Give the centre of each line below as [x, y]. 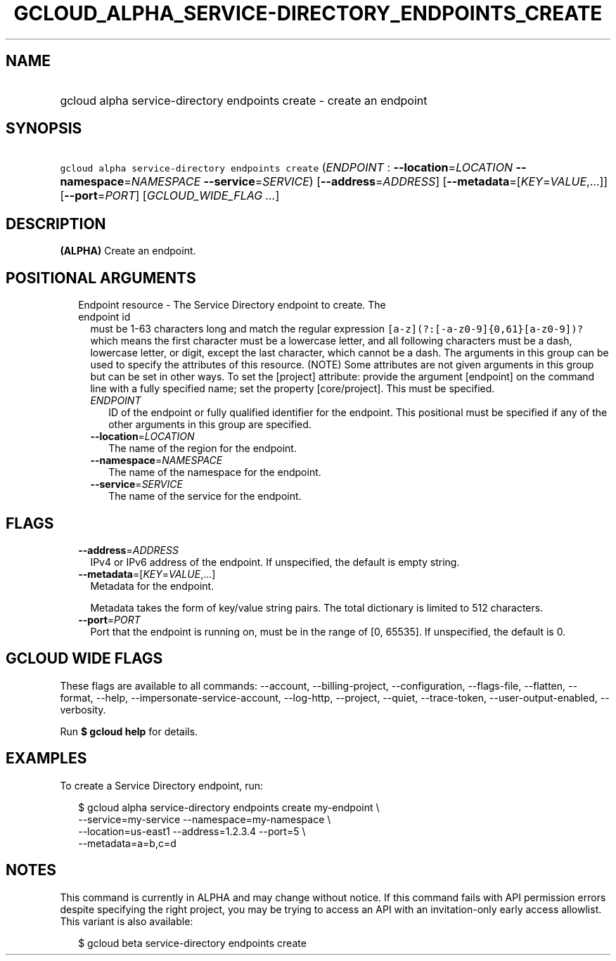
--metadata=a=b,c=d [127, 843]
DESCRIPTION [56, 224]
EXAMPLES [46, 759]
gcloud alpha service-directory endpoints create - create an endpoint [244, 100]
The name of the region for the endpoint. [203, 449]
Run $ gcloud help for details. [129, 731]
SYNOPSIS [44, 129]
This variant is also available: [127, 921]
